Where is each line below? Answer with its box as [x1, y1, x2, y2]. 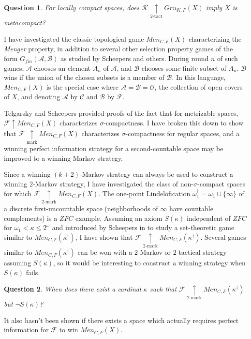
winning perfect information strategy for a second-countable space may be [4, 143, 223, 154]
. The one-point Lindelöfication [98, 188, 191, 198]
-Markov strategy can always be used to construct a [80, 169, 233, 179]
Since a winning [4, 169, 51, 179]
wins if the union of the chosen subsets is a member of [4, 72, 164, 82]
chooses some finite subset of [141, 62, 226, 73]
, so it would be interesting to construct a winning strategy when [53, 258, 246, 268]
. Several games [200, 231, 246, 242]
